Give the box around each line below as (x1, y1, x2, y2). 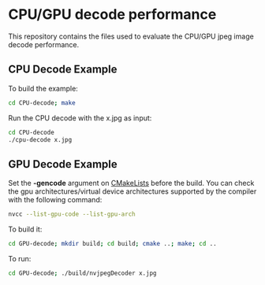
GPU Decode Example (8, 157, 118, 171)
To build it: (8, 224, 43, 234)
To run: (8, 254, 32, 263)
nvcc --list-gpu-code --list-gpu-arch (8, 210, 136, 218)
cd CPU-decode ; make (8, 98, 77, 107)
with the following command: (8, 195, 103, 205)
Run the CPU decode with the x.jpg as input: (8, 113, 152, 123)
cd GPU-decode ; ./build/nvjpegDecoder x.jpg (8, 269, 157, 277)
